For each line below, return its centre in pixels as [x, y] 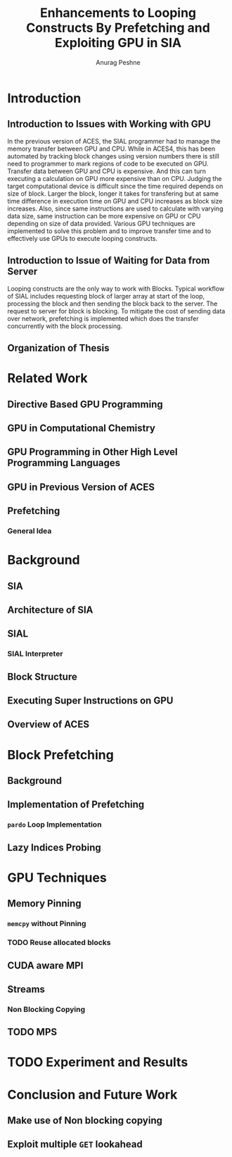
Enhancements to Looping [118, 13]
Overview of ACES [49, 724]
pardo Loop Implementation [54, 825]
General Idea [30, 531]
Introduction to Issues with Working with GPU [109, 124]
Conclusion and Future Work [92, 1095]
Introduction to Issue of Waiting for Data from [109, 261]
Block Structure [42, 676]
